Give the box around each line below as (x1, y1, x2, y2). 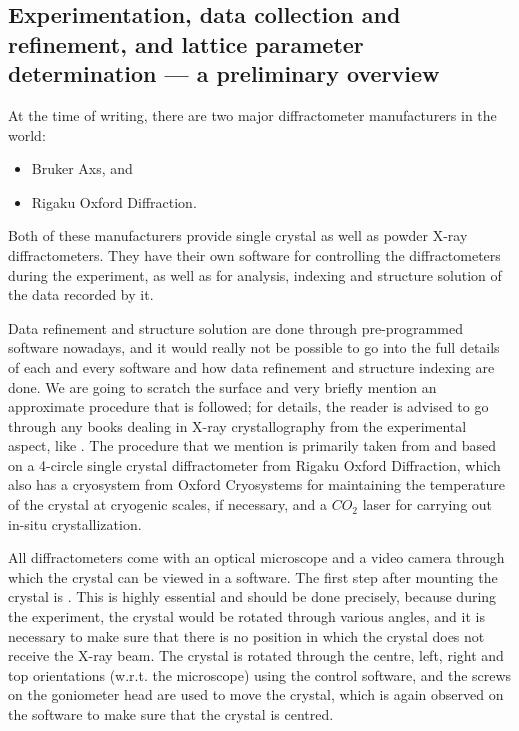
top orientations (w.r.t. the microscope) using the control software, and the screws (8, 664, 512, 685)
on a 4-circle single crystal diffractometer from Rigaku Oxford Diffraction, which (8, 454, 501, 475)
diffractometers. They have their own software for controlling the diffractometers (8, 244, 501, 265)
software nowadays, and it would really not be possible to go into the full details (8, 337, 500, 358)
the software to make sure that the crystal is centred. (8, 704, 334, 725)
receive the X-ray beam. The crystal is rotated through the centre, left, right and (8, 645, 504, 666)
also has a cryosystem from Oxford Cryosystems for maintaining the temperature (8, 474, 506, 495)
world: (8, 124, 46, 145)
